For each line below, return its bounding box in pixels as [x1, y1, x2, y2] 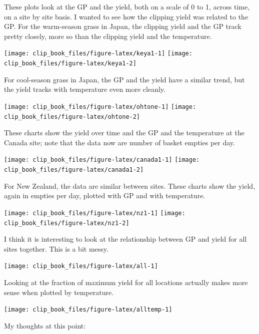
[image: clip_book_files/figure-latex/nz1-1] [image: [4, 209, 185, 217]
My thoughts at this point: [4, 320, 86, 331]
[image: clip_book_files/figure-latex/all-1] [4, 263, 158, 270]
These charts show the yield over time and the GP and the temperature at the [4, 127, 244, 138]
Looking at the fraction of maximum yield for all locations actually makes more [4, 277, 248, 288]
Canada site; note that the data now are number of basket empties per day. [4, 137, 235, 147]
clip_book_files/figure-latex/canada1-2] [4, 166, 144, 174]
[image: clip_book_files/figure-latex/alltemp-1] [4, 306, 172, 314]
